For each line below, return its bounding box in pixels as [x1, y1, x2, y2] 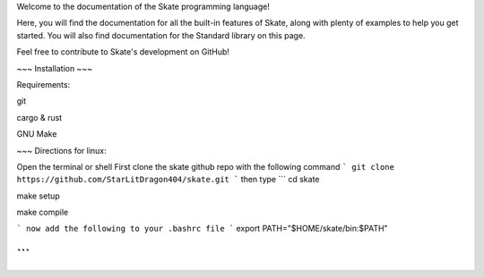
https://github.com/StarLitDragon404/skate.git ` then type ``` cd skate [16, 174, 320, 185]
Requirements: [16, 79, 71, 89]
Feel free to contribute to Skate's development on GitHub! [16, 46, 230, 57]
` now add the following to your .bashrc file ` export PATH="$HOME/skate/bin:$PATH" [16, 223, 389, 234]
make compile [16, 206, 69, 218]
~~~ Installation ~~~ [16, 63, 93, 73]
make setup [16, 190, 60, 201]
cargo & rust [16, 112, 63, 122]
